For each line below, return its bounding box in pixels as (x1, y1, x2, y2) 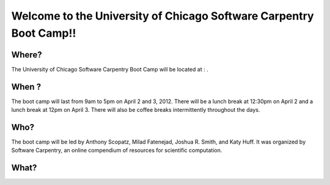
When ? (11, 81, 42, 92)
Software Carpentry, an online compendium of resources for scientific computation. (11, 147, 222, 154)
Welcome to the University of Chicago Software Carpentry (11, 9, 314, 23)
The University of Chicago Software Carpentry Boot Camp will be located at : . (11, 65, 208, 73)
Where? (11, 49, 42, 60)
